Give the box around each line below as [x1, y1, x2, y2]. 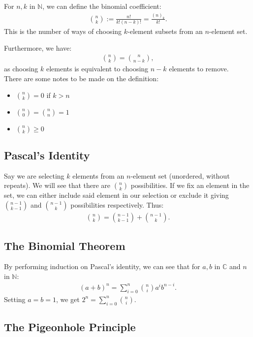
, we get [56, 294, 80, 304]
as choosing [4, 63, 38, 74]
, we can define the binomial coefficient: [42, 1, 161, 11]
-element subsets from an [127, 26, 203, 36]
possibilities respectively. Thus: [70, 200, 164, 210]
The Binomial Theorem [4, 238, 126, 253]
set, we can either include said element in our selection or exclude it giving [4, 190, 229, 200]
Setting [4, 294, 26, 304]
